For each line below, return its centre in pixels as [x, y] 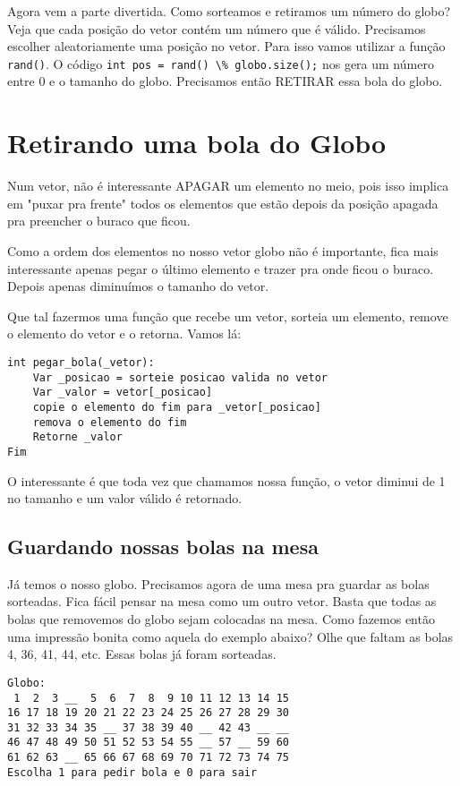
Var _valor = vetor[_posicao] [123, 393]
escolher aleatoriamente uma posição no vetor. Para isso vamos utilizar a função [226, 46]
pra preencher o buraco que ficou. [99, 221]
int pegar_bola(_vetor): [81, 362]
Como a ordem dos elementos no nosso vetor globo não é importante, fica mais [223, 250]
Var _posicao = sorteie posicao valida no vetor [180, 377]
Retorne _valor [77, 437]
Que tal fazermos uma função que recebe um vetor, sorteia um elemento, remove [228, 316]
